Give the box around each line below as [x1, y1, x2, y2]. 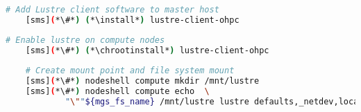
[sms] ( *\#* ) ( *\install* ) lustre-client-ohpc [25, 15, 240, 25]
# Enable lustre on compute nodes [6, 35, 165, 45]
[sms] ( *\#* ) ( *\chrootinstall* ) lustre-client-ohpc [25, 45, 269, 55]
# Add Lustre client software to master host [6, 5, 219, 15]
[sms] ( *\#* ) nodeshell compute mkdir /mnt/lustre [25, 76, 260, 86]
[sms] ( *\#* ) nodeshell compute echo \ [25, 86, 210, 97]
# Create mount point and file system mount [25, 66, 235, 76]
